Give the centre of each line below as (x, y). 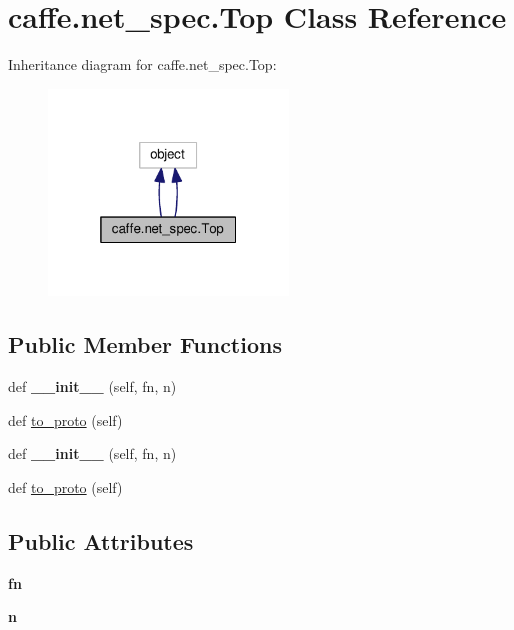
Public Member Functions (145, 344)
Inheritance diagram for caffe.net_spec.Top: (142, 64)
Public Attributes (101, 540)
